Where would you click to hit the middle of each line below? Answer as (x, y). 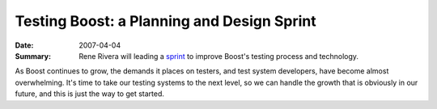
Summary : (33, 56)
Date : (24, 45)
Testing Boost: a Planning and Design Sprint (165, 21)
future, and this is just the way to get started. (90, 94)
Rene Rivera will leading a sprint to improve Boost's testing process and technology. (219, 56)
